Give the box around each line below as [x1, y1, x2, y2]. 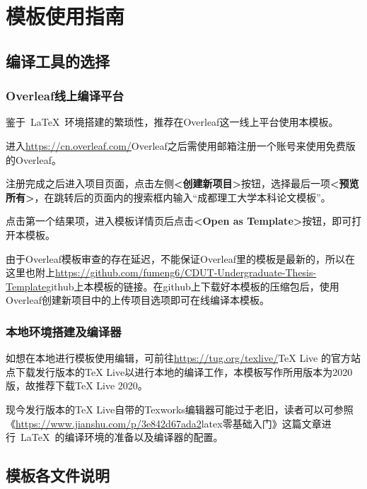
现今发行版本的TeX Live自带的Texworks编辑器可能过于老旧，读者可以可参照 [6, 401, 354, 416]
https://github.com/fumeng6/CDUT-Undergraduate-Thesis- [55, 265, 317, 280]
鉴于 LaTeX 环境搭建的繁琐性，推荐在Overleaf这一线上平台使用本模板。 [6, 114, 339, 129]
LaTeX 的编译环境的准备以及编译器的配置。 [20, 430, 223, 444]
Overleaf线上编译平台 [6, 87, 124, 105]
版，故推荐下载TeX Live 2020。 [6, 378, 148, 393]
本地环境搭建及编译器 [6, 322, 122, 340]
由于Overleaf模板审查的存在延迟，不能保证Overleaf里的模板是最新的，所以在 [6, 251, 355, 266]
